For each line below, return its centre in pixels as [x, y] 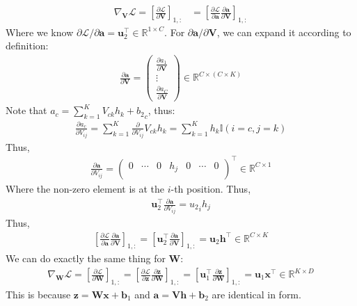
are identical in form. [256, 294]
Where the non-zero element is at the [85, 188]
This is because [38, 294]
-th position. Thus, [211, 188]
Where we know [40, 32]
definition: [27, 46]
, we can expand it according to [284, 32]
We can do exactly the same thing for [86, 258]
